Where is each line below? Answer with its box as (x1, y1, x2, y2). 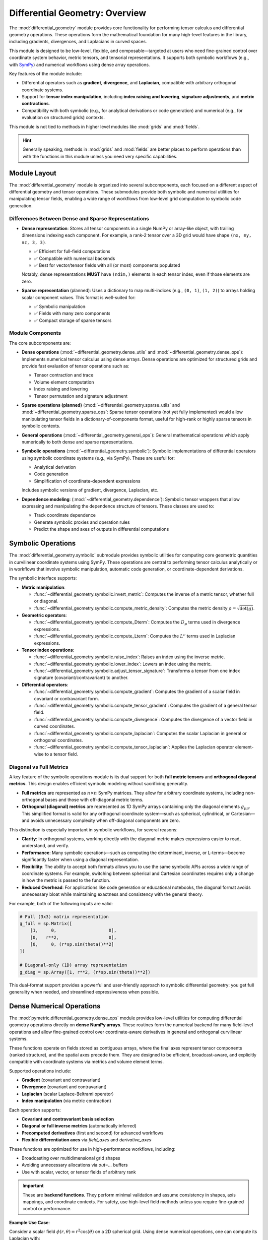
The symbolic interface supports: (9, 575, 77, 581)
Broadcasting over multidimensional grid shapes (21, 1155, 121, 1161)
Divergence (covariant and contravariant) (21, 1084, 107, 1090)
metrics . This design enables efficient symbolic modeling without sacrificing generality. (9, 781, 189, 787)
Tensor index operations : (21, 647, 74, 653)
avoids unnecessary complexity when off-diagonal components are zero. (30, 817, 180, 823)
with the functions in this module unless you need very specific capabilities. (22, 153, 178, 159)
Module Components (9, 330, 62, 337)
